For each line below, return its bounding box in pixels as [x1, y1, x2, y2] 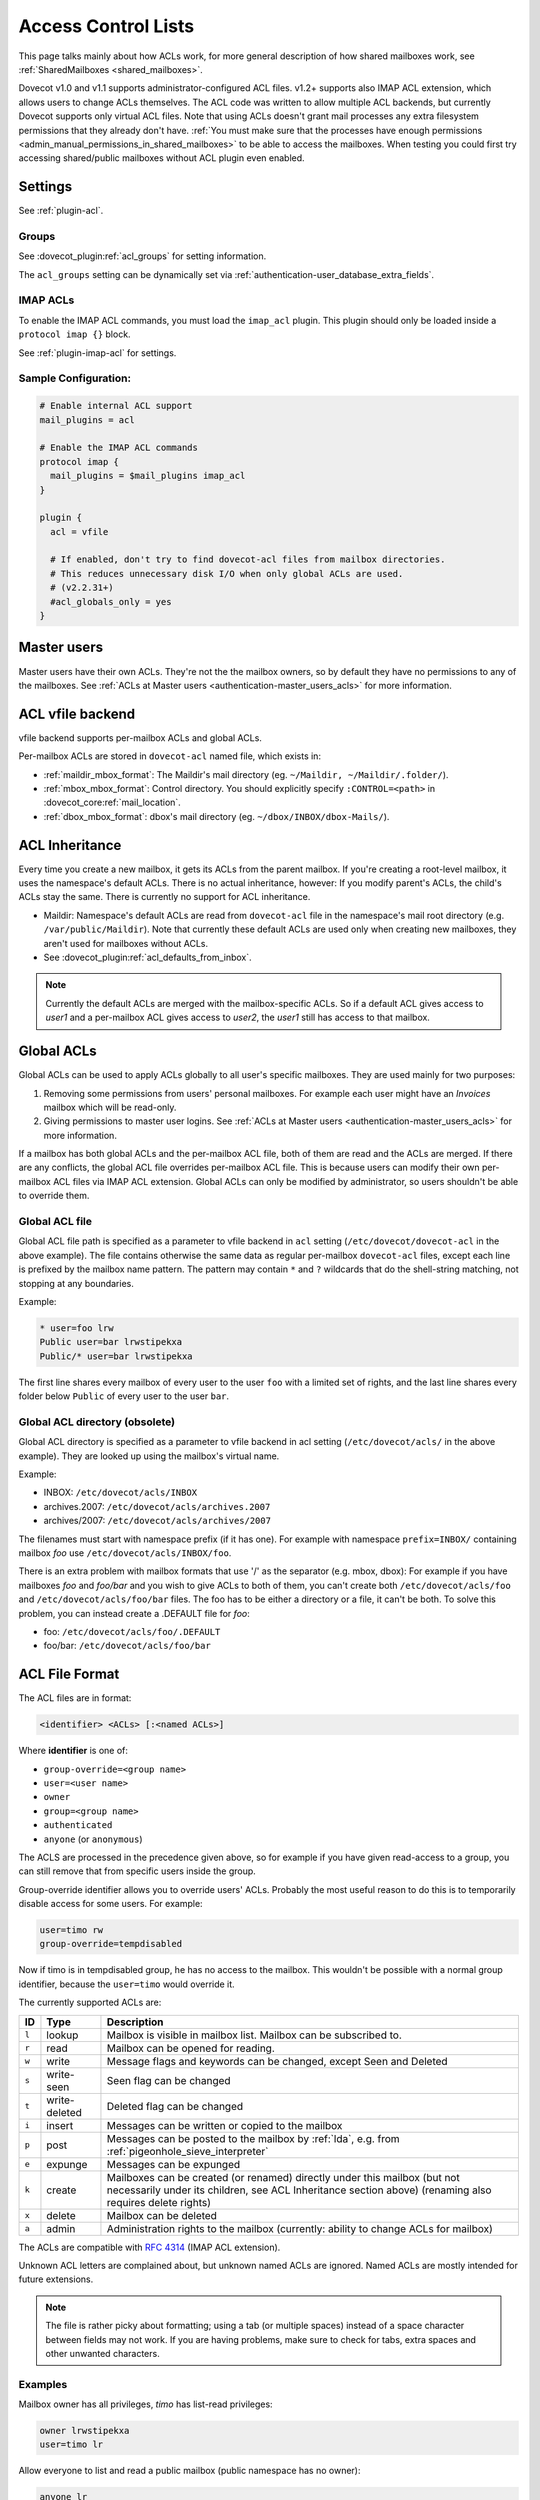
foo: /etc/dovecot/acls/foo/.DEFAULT [43, 1625, 221, 1637]
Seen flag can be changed [106, 2073, 231, 2087]
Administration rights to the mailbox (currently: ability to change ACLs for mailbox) [106, 2221, 494, 2235]
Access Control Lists [18, 15, 195, 37]
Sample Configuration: [18, 371, 132, 385]
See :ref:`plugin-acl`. [18, 205, 104, 217]
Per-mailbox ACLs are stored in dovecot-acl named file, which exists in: [18, 750, 322, 762]
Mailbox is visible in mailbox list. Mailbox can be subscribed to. [106, 2028, 402, 2042]
